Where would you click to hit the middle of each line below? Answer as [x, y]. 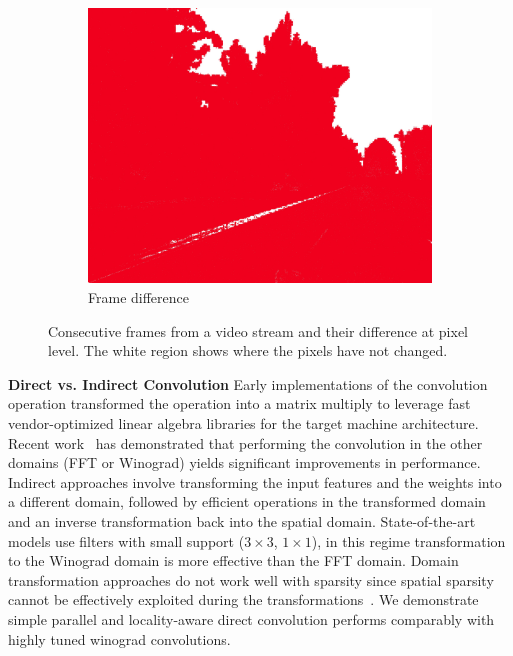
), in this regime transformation [408, 540]
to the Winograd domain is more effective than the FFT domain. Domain [233, 560]
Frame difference [138, 297]
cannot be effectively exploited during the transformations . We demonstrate [243, 599]
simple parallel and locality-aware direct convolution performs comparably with [251, 618]
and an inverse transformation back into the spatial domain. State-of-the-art [242, 521]
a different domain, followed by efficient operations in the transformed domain [247, 501]
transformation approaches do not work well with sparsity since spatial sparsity [251, 579]
